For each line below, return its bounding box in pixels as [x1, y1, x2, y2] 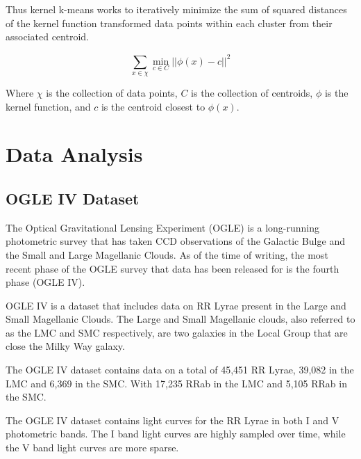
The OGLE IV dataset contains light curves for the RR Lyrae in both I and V [6, 412, 339, 427]
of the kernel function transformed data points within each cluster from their [6, 15, 333, 30]
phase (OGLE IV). [6, 275, 85, 289]
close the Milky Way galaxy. [6, 339, 125, 353]
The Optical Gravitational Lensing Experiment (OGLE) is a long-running [6, 220, 320, 234]
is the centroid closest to [101, 99, 205, 113]
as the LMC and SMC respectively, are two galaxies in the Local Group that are [6, 325, 348, 339]
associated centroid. [6, 29, 89, 44]
